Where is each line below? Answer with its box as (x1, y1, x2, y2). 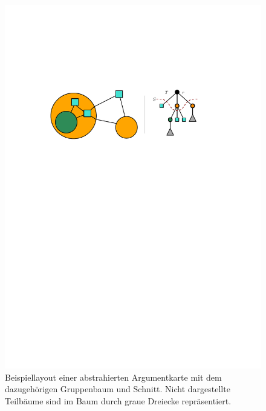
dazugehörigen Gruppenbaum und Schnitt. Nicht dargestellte (5, 383, 230, 395)
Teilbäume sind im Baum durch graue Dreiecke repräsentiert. (5, 394, 232, 407)
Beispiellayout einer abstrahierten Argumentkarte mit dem (5, 370, 222, 383)
